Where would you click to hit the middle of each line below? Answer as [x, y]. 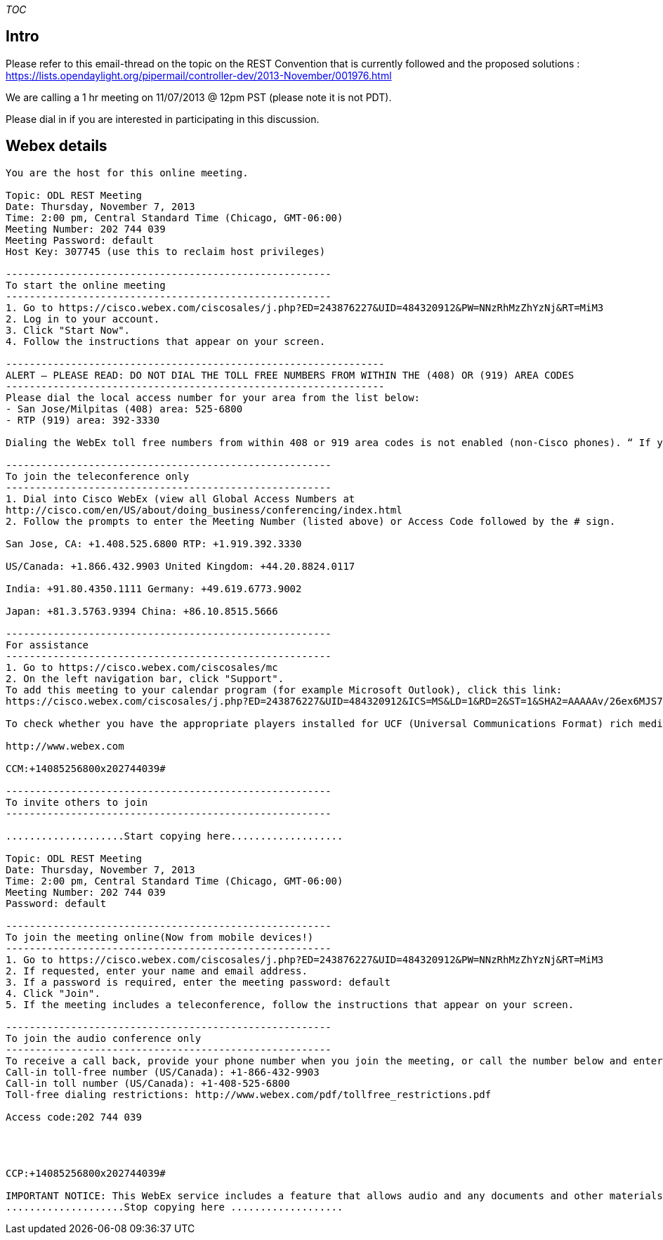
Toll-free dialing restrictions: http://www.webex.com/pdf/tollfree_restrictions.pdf [249, 1094]
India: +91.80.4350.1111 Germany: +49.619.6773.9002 [154, 588]
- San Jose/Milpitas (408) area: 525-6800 [124, 409]
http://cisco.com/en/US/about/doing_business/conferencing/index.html [204, 510]
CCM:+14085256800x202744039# [86, 768]
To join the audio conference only [104, 1038]
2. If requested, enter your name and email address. [157, 971]
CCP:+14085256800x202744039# [86, 1173]
